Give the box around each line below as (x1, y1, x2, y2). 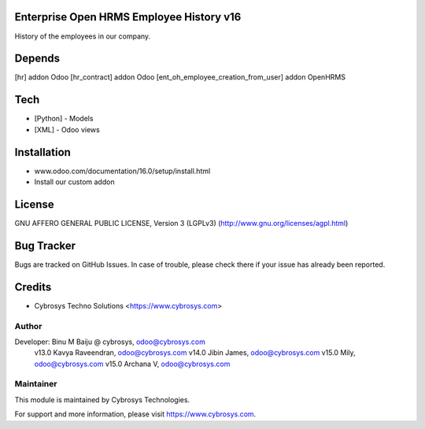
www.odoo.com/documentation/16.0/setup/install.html (34, 166, 211, 176)
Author (14, 320, 42, 331)
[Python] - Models (34, 114, 94, 124)
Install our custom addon (34, 177, 115, 187)
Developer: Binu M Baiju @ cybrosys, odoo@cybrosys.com (14, 337, 206, 346)
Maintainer (14, 379, 57, 390)
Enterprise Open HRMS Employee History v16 (14, 10, 242, 24)
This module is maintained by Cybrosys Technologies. (14, 394, 190, 405)
